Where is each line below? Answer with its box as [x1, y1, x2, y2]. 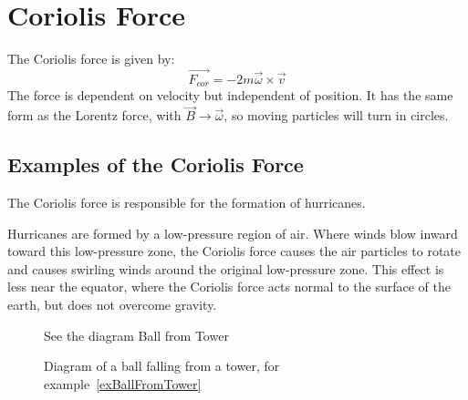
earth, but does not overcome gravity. [7, 294, 217, 313]
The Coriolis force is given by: [7, 49, 175, 68]
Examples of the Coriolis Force [7, 150, 304, 179]
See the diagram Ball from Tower [44, 325, 229, 344]
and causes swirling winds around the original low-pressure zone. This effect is [7, 259, 444, 278]
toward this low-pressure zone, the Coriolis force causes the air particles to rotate [7, 241, 462, 261]
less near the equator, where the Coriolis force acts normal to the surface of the [7, 277, 451, 296]
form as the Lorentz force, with [7, 106, 182, 125]
